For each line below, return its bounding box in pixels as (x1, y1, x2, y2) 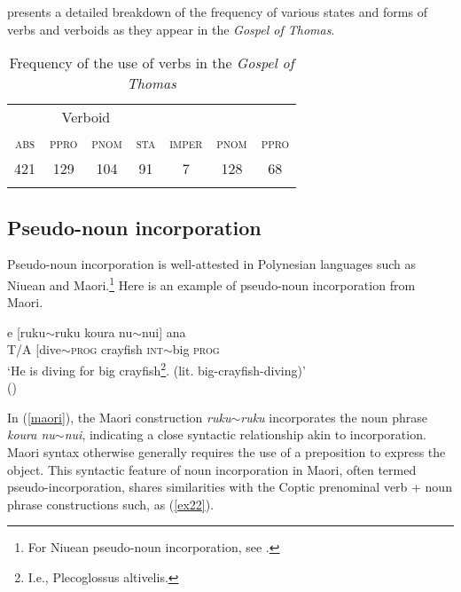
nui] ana (142, 322, 186, 341)
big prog (172, 340, 220, 359)
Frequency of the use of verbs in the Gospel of (9, 52, 294, 74)
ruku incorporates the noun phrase (240, 407, 428, 426)
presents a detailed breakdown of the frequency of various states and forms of (7, 3, 427, 20)
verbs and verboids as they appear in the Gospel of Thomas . (7, 20, 335, 38)
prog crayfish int (70, 340, 163, 359)
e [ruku (7, 322, 46, 341)
